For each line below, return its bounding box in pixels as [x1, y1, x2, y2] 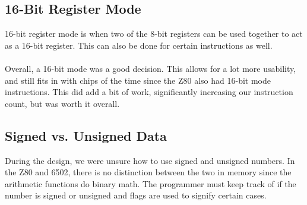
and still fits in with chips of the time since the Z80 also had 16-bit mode [5, 74, 271, 86]
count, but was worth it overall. [5, 97, 120, 109]
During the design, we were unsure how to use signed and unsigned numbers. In [5, 154, 295, 166]
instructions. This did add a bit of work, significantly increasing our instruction [5, 86, 293, 98]
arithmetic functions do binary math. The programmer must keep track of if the [5, 177, 296, 190]
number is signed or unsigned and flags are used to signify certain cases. [5, 189, 267, 201]
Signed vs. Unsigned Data [5, 126, 167, 144]
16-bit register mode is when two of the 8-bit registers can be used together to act [5, 27, 303, 40]
